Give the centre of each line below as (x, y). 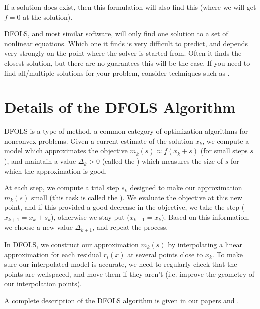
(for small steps (224, 151)
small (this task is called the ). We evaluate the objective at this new (137, 197)
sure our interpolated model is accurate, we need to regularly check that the (121, 264)
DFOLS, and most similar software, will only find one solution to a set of (116, 33)
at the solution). (48, 16)
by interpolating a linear (205, 244)
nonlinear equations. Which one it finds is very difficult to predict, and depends (126, 43)
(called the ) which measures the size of (163, 161)
